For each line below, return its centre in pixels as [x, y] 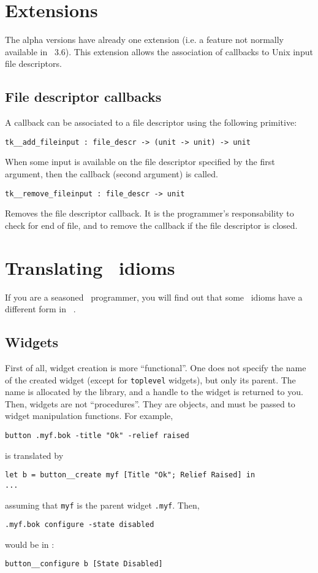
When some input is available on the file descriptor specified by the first [140, 162]
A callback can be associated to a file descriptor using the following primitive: [151, 122]
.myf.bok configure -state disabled [80, 525]
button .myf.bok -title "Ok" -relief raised [97, 435]
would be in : [30, 544]
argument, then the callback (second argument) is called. [112, 173]
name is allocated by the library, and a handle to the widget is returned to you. [154, 392]
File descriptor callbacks [83, 97]
